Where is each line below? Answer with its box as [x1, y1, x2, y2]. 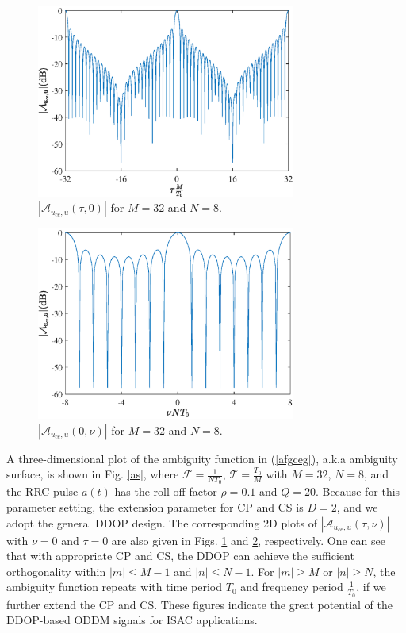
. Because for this [315, 483, 400, 500]
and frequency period [240, 578, 343, 595]
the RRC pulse [6, 483, 79, 500]
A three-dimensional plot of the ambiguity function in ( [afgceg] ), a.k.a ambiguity [6, 450, 398, 466]
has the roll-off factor [114, 483, 217, 500]
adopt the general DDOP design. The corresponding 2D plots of [6, 514, 317, 531]
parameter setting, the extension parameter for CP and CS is [6, 498, 304, 515]
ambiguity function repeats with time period [6, 578, 223, 595]
